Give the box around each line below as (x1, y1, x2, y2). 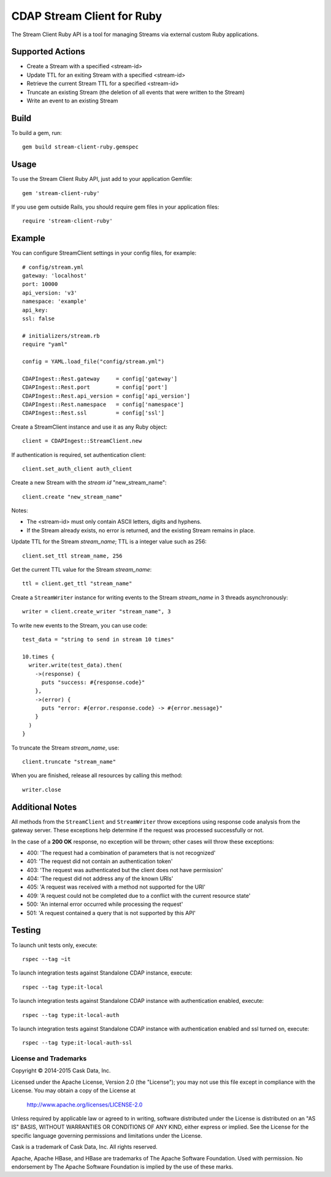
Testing (11, 925, 41, 935)
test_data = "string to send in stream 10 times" (22, 635, 175, 643)
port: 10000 (22, 281, 58, 288)
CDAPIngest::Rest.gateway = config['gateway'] (22, 375, 178, 382)
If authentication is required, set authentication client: (11, 451, 146, 458)
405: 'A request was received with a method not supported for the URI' (26, 883, 205, 891)
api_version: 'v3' (22, 289, 78, 296)
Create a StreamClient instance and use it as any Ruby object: (11, 423, 168, 431)
